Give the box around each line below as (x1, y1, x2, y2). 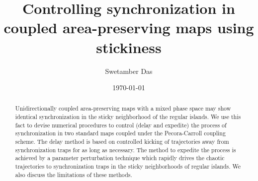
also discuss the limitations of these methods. (15, 170, 132, 179)
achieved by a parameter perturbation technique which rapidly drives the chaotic (15, 154, 225, 162)
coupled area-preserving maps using (3, 17, 254, 38)
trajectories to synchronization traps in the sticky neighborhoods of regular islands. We (15, 162, 241, 171)
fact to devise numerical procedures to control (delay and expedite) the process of (15, 121, 227, 129)
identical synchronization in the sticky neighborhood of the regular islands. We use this (15, 113, 241, 121)
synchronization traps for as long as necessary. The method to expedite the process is (15, 145, 236, 154)
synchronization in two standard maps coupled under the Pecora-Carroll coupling (15, 129, 226, 137)
